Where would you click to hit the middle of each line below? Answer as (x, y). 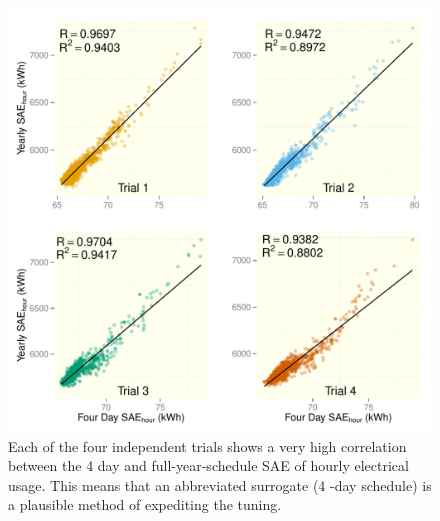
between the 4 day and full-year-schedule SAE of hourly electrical (208, 465)
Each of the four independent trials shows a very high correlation (207, 445)
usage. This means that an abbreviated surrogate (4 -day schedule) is (220, 484)
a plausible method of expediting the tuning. (145, 504)
